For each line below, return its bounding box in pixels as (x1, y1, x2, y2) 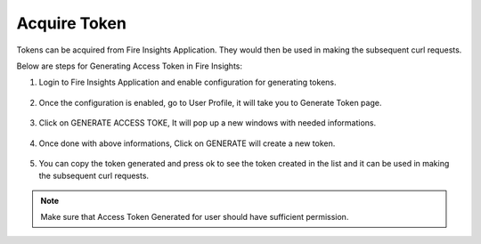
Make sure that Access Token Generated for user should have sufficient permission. (40, 212, 349, 223)
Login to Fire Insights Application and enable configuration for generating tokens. (38, 77, 337, 88)
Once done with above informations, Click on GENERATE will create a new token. (38, 138, 336, 149)
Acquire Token (16, 13, 126, 33)
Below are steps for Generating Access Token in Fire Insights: (16, 61, 243, 71)
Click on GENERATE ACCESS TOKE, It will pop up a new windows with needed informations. (38, 118, 377, 128)
